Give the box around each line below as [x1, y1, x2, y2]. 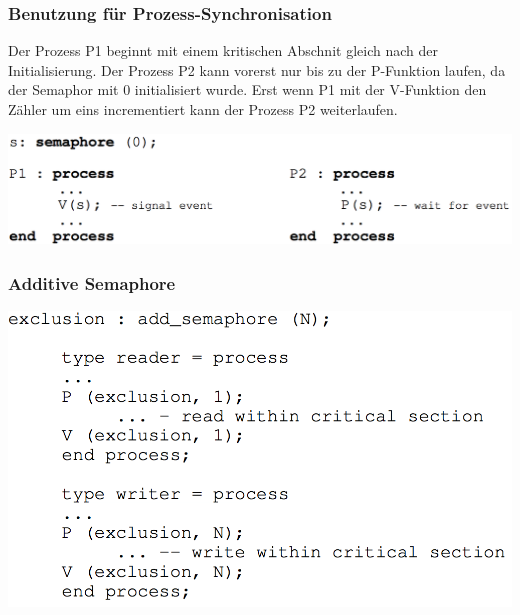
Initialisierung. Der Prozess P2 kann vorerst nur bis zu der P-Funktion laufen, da [8, 59, 506, 80]
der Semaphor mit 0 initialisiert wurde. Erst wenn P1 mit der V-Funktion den [8, 79, 487, 100]
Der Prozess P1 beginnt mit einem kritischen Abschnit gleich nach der [8, 40, 438, 61]
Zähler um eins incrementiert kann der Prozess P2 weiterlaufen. [8, 99, 398, 119]
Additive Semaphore [8, 270, 176, 295]
